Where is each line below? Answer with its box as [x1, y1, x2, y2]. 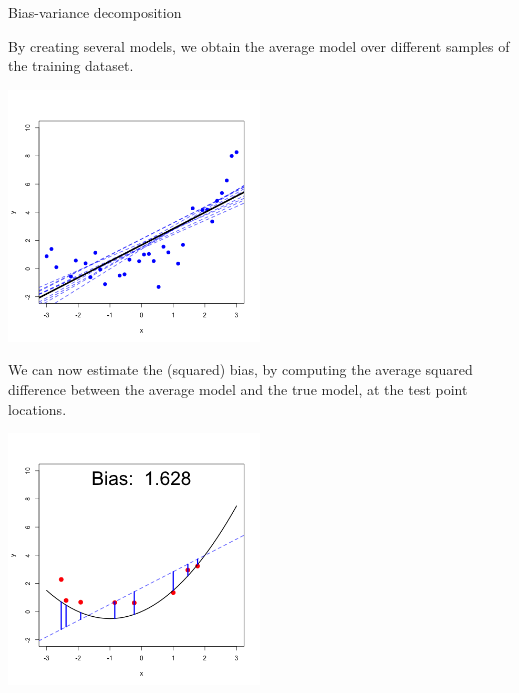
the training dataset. [8, 55, 134, 76]
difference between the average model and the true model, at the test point [8, 378, 468, 399]
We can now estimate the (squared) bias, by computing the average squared [8, 359, 473, 380]
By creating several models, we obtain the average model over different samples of [8, 35, 510, 56]
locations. [8, 398, 67, 419]
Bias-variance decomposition [8, 2, 182, 22]
